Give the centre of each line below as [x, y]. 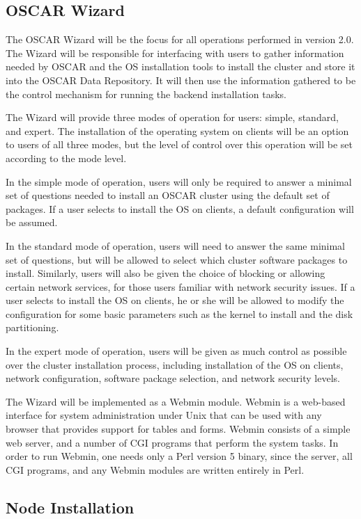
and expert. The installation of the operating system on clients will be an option [177, 130]
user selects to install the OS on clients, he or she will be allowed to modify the [175, 300]
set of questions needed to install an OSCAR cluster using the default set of [168, 195]
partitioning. [32, 327]
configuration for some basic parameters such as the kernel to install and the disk [179, 313]
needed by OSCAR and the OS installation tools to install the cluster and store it [180, 66]
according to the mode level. [66, 158]
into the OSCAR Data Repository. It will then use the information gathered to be [181, 80]
